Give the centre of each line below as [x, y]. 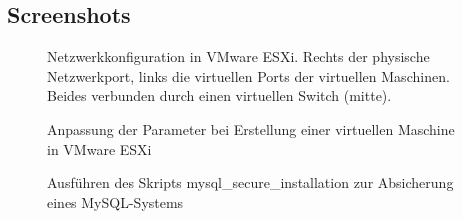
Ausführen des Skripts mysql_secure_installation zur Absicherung [250, 182]
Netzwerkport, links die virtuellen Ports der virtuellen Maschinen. [248, 75]
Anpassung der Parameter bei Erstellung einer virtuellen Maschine [251, 128]
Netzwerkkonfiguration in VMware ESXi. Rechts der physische [238, 56]
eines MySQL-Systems [115, 201]
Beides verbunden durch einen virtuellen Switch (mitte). [219, 95]
